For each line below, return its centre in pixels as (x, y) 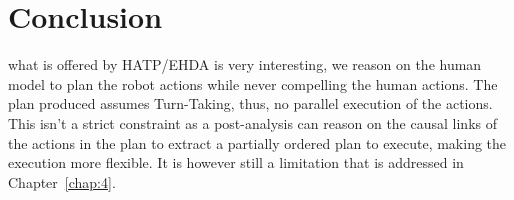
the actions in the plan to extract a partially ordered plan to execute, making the (257, 142)
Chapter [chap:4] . (62, 181)
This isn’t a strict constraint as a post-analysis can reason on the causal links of (252, 122)
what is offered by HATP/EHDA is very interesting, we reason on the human (245, 64)
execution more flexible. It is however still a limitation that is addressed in (236, 162)
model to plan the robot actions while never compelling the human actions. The (253, 83)
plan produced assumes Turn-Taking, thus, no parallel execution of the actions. (250, 103)
